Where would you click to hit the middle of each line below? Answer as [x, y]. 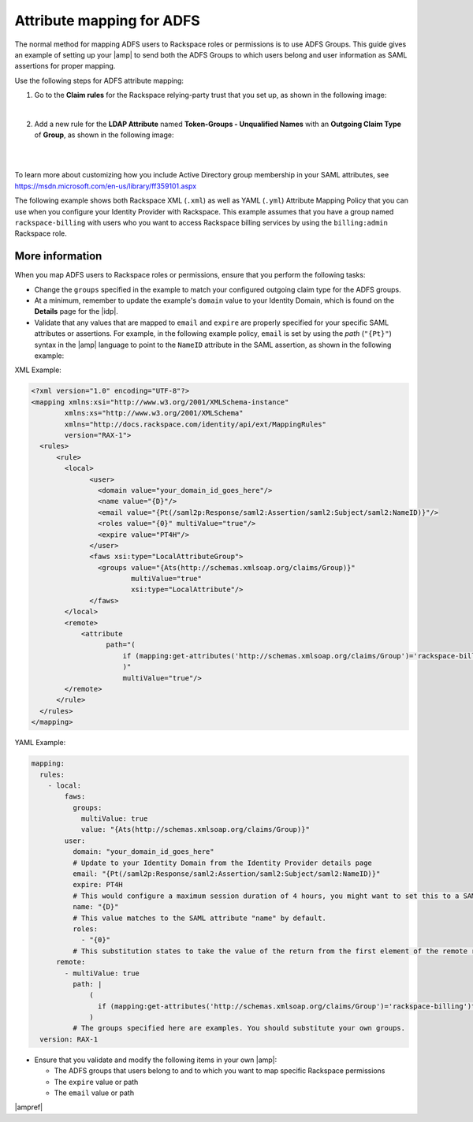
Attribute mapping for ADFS [107, 21]
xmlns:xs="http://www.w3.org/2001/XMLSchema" [154, 413]
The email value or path [94, 1093]
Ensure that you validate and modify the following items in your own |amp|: [156, 1060]
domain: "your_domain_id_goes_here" [143, 852]
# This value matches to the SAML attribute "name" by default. [199, 918]
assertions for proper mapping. [65, 66]
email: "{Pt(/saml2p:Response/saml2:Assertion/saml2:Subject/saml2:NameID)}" [226, 874]
